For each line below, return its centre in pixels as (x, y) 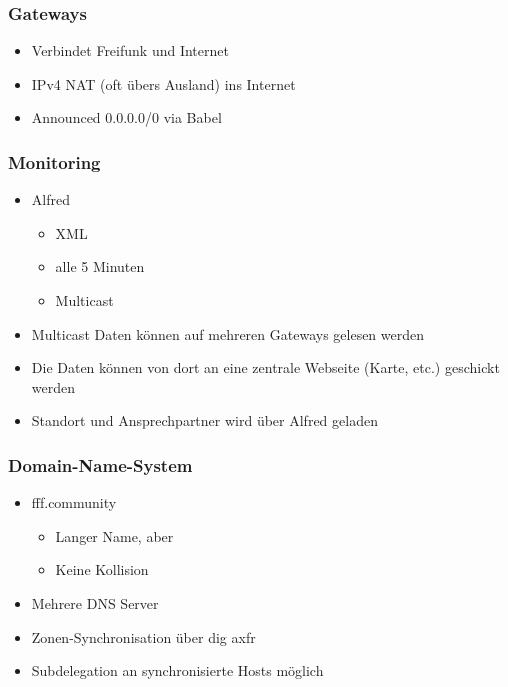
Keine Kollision (102, 569)
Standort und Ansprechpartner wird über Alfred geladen (204, 420)
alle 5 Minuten (100, 266)
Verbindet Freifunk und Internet (130, 50)
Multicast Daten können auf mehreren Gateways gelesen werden (228, 333)
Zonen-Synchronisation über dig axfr (143, 636)
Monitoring (54, 161)
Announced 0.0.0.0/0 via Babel (126, 117)
